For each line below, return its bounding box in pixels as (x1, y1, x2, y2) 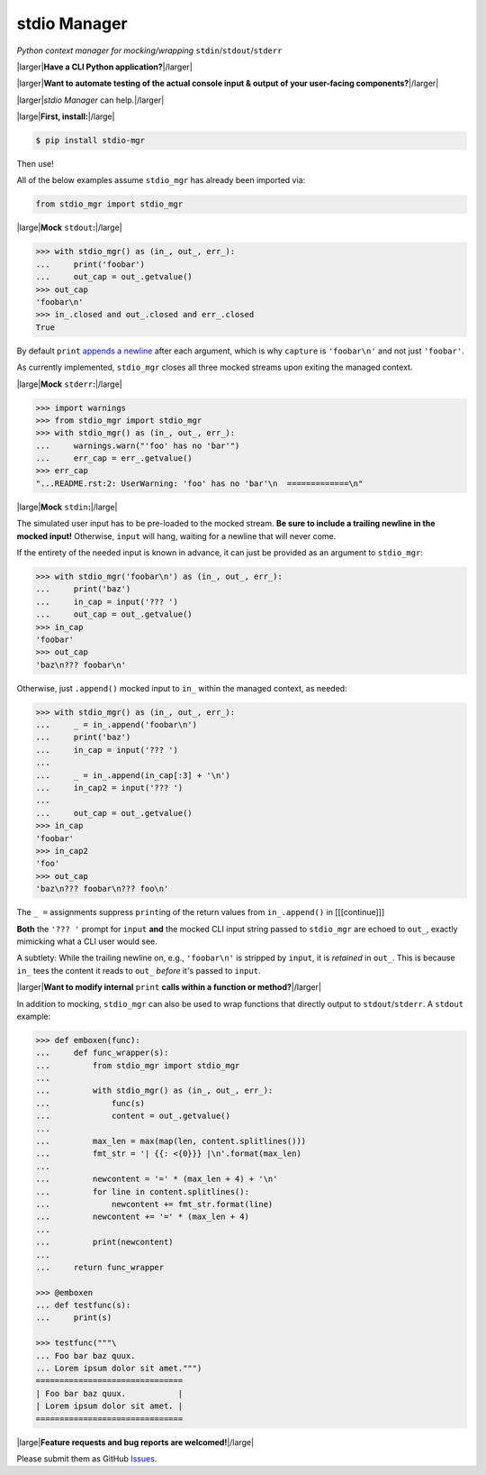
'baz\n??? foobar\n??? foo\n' (35, 884, 169, 894)
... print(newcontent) (35, 1237, 175, 1248)
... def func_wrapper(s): (35, 1048, 169, 1058)
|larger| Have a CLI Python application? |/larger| (16, 61, 193, 72)
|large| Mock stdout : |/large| (16, 222, 122, 234)
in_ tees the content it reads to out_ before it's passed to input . (16, 965, 261, 976)
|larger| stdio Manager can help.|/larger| (16, 95, 165, 105)
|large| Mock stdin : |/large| (16, 501, 118, 512)
